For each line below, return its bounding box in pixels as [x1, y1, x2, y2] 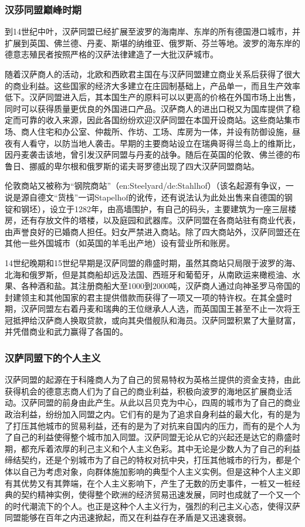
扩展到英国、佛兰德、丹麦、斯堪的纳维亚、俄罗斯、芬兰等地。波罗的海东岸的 [5, 36, 300, 49]
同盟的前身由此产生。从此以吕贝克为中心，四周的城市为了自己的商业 [37, 396, 300, 409]
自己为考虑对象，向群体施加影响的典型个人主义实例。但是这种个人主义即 [21, 465, 300, 478]
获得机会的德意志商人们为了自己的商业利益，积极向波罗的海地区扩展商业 [5, 385, 284, 397]
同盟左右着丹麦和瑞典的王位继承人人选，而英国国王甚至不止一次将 [37, 302, 292, 315]
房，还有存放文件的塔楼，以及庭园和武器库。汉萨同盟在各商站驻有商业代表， [5, 214, 300, 226]
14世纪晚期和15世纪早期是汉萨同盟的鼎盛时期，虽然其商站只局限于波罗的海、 [5, 256, 300, 268]
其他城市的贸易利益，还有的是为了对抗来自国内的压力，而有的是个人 [29, 419, 292, 431]
